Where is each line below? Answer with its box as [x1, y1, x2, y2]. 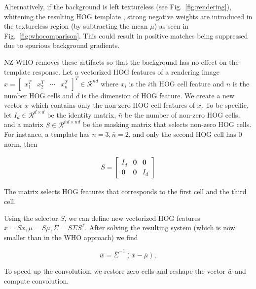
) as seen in [154, 21, 189, 31]
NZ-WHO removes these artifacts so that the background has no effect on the [4, 56, 239, 67]
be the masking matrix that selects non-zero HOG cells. [82, 119, 252, 129]
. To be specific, [201, 100, 249, 110]
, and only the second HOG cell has [128, 129, 236, 139]
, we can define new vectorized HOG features [64, 212, 200, 223]
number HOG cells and [4, 90, 73, 100]
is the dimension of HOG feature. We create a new [81, 90, 235, 100]
